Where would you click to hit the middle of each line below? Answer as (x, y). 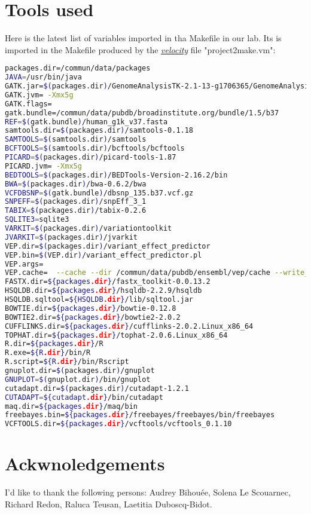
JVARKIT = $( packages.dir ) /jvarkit (71, 237)
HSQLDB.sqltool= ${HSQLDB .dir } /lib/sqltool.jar (99, 300)
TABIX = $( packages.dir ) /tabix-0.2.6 (76, 211)
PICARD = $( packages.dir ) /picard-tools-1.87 (91, 157)
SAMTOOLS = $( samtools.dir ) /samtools (76, 140)
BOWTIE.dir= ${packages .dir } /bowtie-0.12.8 (91, 308)
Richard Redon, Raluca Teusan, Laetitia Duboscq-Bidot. (109, 504)
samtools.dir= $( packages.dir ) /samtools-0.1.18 (99, 131)
